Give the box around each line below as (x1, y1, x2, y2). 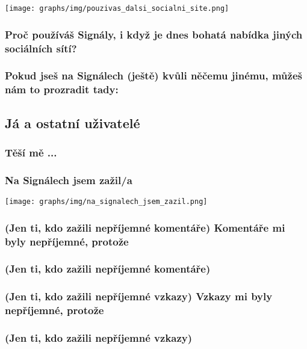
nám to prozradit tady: (5, 82, 119, 97)
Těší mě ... (5, 144, 57, 159)
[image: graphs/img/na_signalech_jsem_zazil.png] (5, 197, 208, 206)
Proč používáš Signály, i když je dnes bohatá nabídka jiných (5, 26, 303, 42)
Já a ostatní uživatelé (5, 113, 140, 132)
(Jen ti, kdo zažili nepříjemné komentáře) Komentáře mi (5, 220, 285, 235)
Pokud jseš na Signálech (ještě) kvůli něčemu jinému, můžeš (5, 68, 302, 83)
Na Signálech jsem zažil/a (5, 172, 132, 187)
